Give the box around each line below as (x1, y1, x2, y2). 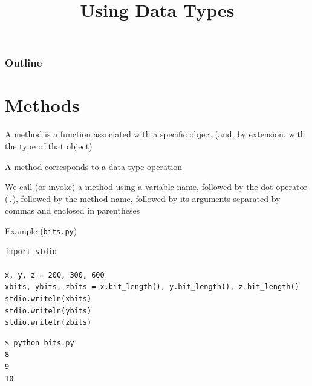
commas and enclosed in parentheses (5, 204, 140, 217)
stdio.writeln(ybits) (5, 306, 92, 315)
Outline (5, 55, 42, 70)
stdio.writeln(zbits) (5, 318, 92, 327)
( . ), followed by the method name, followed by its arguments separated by (5, 192, 281, 204)
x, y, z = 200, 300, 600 (5, 270, 105, 280)
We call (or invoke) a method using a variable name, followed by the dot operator (5, 180, 307, 193)
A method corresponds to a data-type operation (5, 160, 183, 172)
